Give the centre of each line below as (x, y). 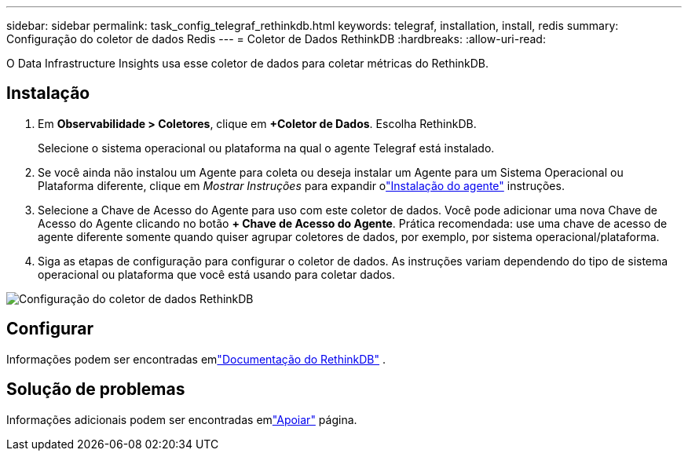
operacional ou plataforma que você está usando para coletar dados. (217, 274)
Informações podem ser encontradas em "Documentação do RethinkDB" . (196, 359)
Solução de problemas (96, 389)
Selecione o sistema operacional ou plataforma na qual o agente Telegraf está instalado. (266, 148)
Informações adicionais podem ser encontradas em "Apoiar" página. (182, 419)
